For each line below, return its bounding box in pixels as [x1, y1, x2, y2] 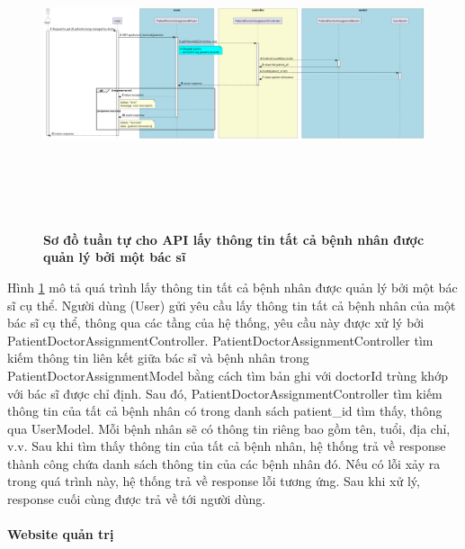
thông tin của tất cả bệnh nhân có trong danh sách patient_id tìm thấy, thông [7, 401, 443, 420]
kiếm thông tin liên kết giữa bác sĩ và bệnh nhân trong [7, 348, 309, 367]
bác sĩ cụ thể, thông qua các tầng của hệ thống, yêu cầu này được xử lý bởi [7, 313, 425, 332]
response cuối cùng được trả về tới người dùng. [7, 490, 266, 508]
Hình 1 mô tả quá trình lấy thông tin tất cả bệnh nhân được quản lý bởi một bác [7, 277, 458, 296]
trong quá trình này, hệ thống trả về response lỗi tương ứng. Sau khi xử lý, [7, 472, 420, 490]
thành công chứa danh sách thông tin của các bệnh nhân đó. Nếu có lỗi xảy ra [7, 454, 441, 472]
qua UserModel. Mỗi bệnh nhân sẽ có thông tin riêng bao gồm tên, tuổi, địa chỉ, [7, 418, 451, 437]
